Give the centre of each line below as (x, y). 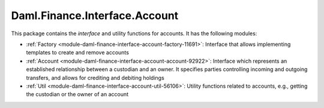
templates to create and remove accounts (77, 53)
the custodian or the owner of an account (77, 94)
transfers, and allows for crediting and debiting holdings (95, 78)
